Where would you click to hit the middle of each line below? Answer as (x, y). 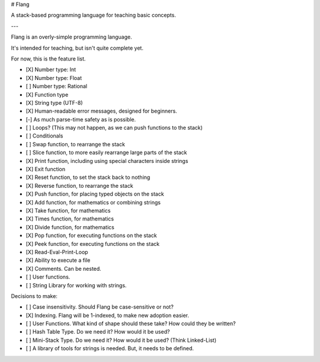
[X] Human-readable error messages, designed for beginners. (101, 111)
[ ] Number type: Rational (57, 87)
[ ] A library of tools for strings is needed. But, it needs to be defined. (110, 348)
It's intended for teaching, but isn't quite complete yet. (77, 48)
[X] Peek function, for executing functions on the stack (93, 244)
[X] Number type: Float (54, 78)
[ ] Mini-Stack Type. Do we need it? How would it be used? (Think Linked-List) (121, 340)
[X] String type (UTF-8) (54, 102)
